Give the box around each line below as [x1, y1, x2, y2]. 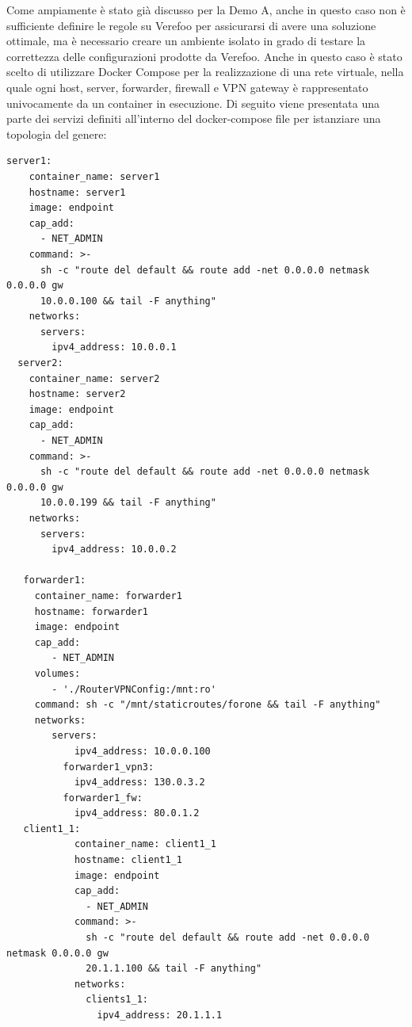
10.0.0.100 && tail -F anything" [40, 295, 216, 307]
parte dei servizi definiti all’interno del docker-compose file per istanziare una [6, 110, 381, 127]
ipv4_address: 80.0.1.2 [74, 807, 200, 819]
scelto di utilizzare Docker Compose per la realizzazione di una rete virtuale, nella [6, 63, 404, 80]
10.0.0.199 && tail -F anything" [40, 497, 216, 509]
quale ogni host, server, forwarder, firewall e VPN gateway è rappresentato [6, 78, 368, 95]
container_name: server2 [29, 372, 160, 384]
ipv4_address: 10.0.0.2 [51, 544, 177, 555]
